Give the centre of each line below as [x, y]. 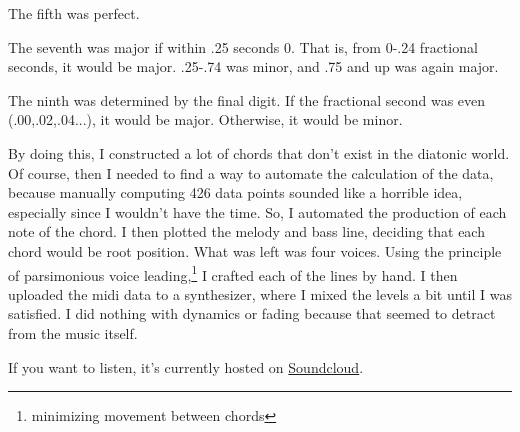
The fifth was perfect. [74, 13]
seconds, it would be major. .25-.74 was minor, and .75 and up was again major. [253, 66]
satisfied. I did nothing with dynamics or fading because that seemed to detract [252, 313]
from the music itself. [73, 332]
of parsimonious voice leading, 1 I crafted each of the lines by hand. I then [233, 273]
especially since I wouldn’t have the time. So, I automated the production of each [257, 211]
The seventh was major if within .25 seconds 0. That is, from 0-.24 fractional [243, 46]
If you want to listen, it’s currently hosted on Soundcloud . [186, 366]
